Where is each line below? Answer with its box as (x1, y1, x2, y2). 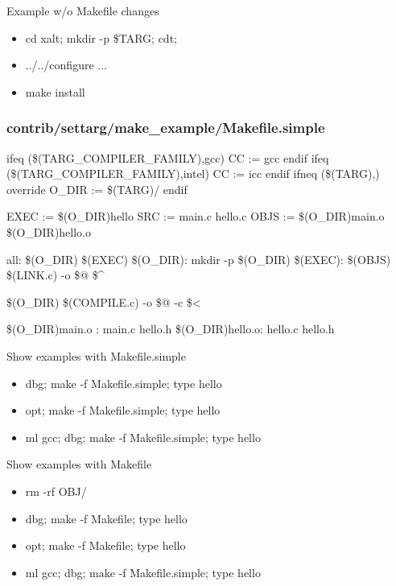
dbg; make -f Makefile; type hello (25, 510, 188, 526)
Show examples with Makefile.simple (6, 347, 186, 364)
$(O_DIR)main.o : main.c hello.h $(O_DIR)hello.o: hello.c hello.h (6, 320, 335, 337)
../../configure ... (25, 56, 107, 73)
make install (25, 83, 85, 100)
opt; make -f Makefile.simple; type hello (25, 402, 221, 419)
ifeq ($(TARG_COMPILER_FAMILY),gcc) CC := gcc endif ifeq (6, 149, 329, 166)
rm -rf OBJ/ (25, 482, 87, 499)
